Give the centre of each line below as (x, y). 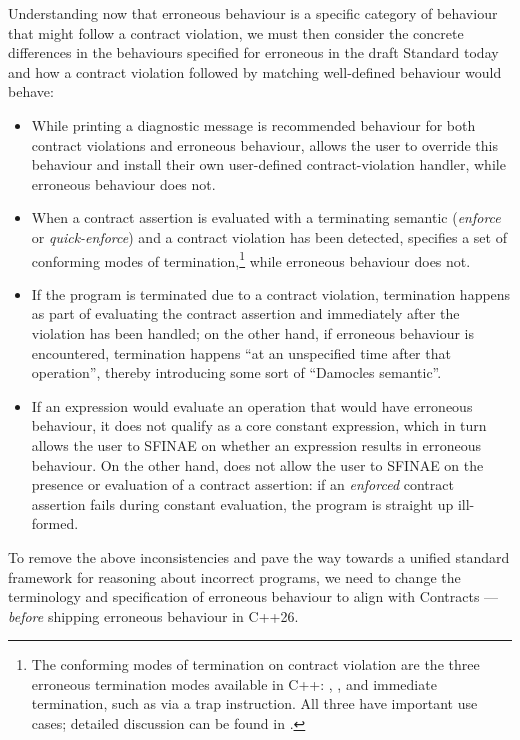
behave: (31, 91)
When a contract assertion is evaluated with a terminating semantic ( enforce (266, 217)
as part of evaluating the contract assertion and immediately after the (245, 313)
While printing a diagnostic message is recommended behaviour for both (253, 124)
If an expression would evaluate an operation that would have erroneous (252, 405)
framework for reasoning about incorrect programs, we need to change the (234, 576)
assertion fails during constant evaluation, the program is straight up (242, 503)
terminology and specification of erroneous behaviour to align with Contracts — (253, 596)
